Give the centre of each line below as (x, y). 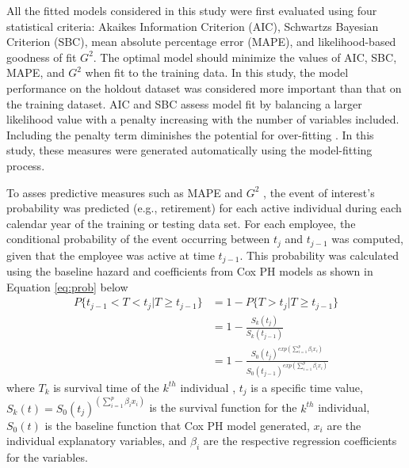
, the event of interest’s (319, 192)
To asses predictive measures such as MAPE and (125, 192)
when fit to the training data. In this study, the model (217, 72)
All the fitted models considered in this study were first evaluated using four (192, 10)
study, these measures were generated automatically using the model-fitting (189, 150)
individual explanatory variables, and (97, 441)
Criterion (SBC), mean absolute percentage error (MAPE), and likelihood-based (201, 42)
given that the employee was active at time (111, 255)
